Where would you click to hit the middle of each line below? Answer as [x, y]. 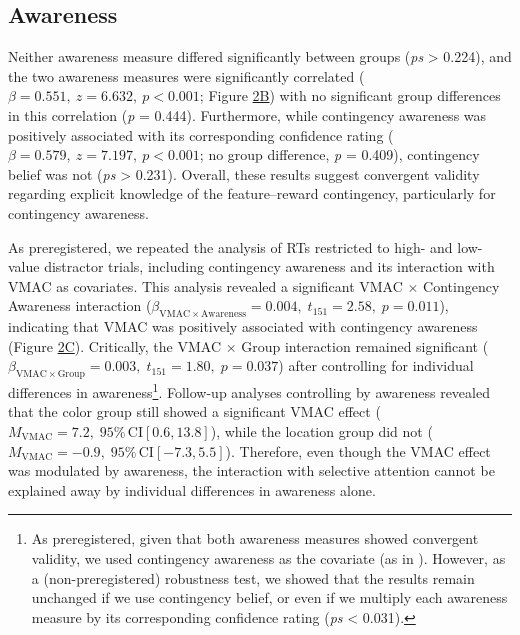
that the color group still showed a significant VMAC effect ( [194, 411]
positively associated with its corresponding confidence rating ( [201, 134]
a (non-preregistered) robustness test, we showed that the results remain [253, 577]
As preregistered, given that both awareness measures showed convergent [255, 538]
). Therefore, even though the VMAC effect [358, 450]
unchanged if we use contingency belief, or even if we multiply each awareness [269, 597]
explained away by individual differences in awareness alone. [192, 489]
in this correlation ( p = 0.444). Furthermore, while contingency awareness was [247, 114]
